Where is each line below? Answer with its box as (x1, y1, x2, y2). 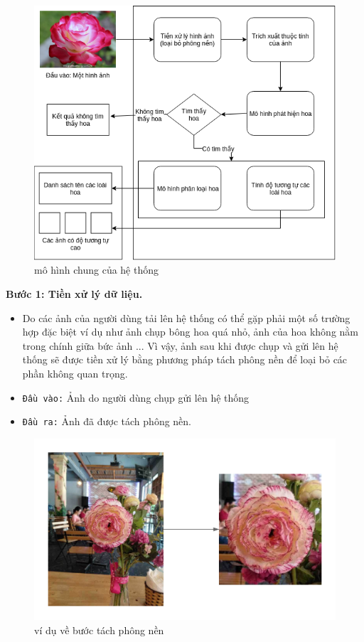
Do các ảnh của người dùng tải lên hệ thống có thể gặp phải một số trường (22, 310, 350, 325)
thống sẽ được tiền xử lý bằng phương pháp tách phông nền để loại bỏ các (22, 352, 348, 367)
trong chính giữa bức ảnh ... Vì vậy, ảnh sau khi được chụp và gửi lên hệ (22, 338, 338, 353)
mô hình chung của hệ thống (34, 262, 159, 277)
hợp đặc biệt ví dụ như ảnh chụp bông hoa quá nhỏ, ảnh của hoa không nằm (22, 324, 358, 339)
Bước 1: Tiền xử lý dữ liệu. (6, 287, 143, 301)
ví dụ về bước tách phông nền (34, 622, 164, 637)
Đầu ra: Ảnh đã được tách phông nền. (22, 414, 192, 429)
